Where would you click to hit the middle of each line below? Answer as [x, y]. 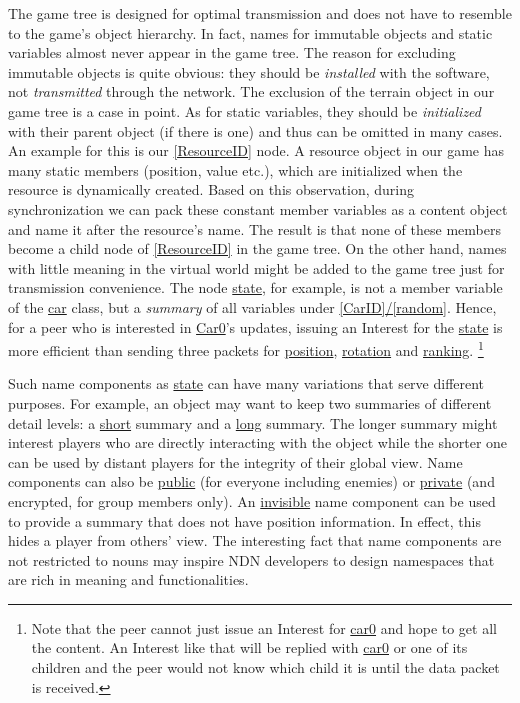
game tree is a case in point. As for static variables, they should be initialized [244, 110]
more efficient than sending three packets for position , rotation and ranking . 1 [246, 348]
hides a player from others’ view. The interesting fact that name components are [255, 540]
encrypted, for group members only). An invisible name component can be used [252, 500]
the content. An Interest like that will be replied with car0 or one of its [249, 647]
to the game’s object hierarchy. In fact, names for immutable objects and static [250, 32]
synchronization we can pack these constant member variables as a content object [258, 208]
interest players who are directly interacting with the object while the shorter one [258, 442]
